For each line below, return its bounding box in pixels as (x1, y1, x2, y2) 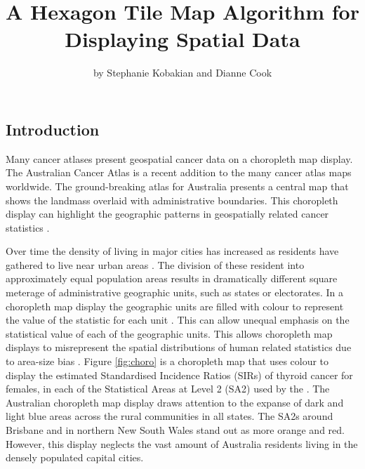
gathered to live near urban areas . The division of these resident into (6, 257, 305, 272)
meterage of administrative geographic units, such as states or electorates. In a (6, 285, 343, 300)
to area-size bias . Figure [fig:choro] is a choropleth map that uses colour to (6, 354, 329, 369)
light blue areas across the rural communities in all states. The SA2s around (6, 409, 333, 423)
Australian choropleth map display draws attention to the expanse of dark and (6, 395, 344, 409)
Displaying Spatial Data (65, 25, 300, 53)
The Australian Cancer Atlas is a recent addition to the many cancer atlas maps (6, 165, 352, 180)
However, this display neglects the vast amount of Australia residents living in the (6, 436, 358, 451)
